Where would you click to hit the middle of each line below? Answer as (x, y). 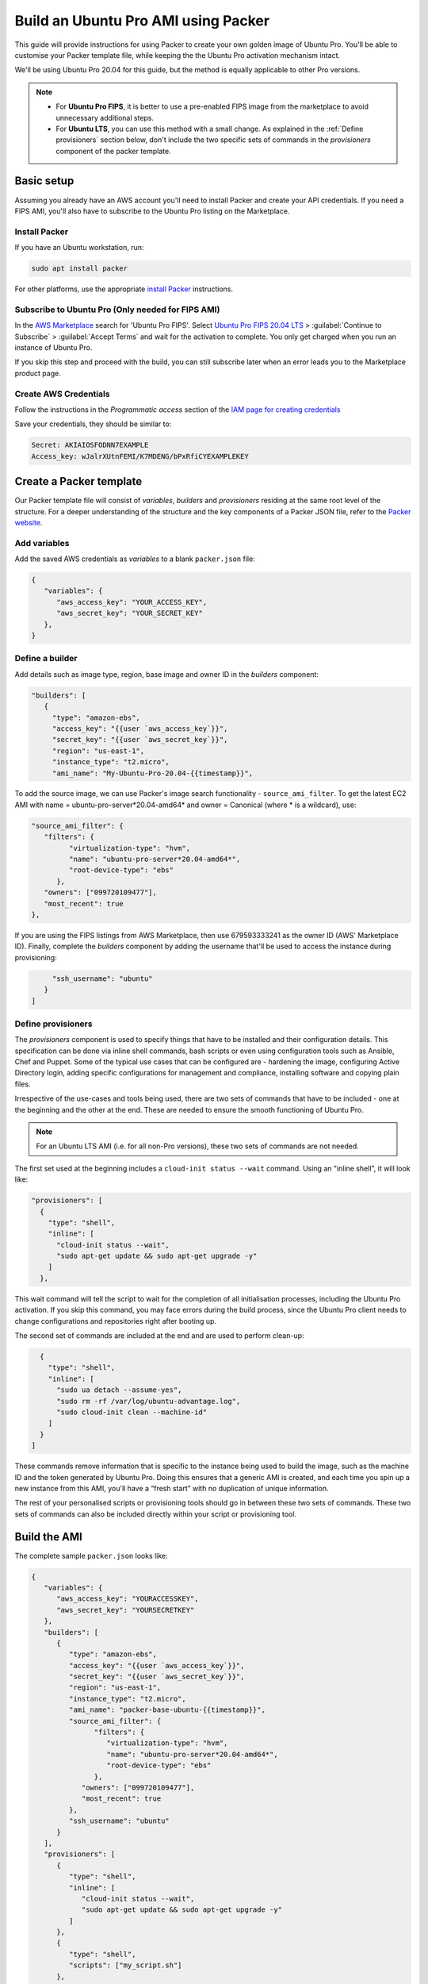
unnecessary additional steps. (105, 117)
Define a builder (46, 659)
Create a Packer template (78, 481)
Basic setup (44, 181)
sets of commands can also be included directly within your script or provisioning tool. (156, 1514)
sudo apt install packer (80, 269)
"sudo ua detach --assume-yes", (119, 1390)
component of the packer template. (113, 151)
